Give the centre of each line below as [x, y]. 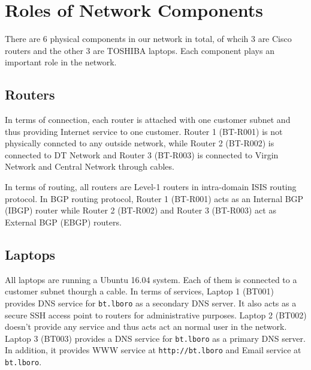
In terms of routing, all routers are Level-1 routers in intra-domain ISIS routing [151, 187]
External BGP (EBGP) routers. [63, 222]
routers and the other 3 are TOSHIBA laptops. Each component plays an [140, 50]
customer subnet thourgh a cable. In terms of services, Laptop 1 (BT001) [139, 291]
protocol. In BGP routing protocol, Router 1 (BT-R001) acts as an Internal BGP [154, 198]
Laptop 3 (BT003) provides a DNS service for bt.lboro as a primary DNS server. [155, 338]
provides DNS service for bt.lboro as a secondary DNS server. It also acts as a [151, 303]
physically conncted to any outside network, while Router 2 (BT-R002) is [140, 143]
